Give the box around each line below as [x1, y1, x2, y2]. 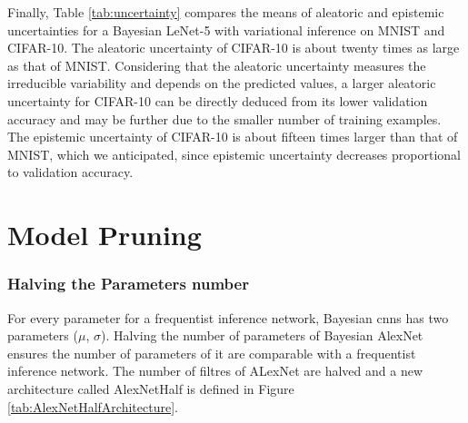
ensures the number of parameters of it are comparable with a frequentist [7, 343, 416, 362]
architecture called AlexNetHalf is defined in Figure [7, 379, 294, 398]
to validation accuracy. [7, 162, 134, 182]
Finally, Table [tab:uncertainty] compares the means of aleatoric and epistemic [7, 3, 444, 21]
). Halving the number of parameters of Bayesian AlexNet [100, 326, 423, 345]
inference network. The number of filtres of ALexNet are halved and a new [7, 361, 423, 380]
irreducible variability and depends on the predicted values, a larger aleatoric [7, 74, 436, 93]
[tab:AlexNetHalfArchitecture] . [7, 397, 178, 416]
